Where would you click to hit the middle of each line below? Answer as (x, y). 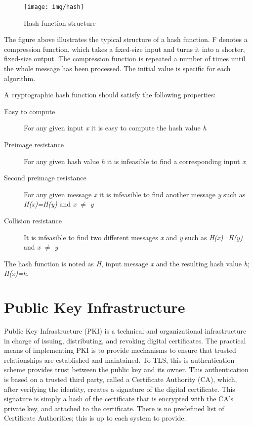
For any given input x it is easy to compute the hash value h (115, 128)
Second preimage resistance (45, 178)
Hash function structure (60, 22)
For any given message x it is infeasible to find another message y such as (135, 194)
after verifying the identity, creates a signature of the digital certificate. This (120, 389)
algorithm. (20, 78)
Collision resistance (33, 220)
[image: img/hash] (54, 7)
